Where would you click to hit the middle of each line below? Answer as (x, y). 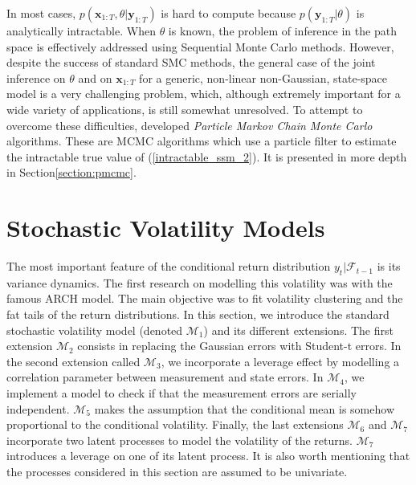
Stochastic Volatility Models (166, 228)
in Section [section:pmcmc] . (71, 172)
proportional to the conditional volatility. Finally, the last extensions (175, 424)
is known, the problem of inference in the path (282, 31)
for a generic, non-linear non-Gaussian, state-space (263, 77)
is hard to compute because (228, 13)
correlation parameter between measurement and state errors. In (165, 377)
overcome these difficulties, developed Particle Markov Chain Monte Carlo (190, 125)
